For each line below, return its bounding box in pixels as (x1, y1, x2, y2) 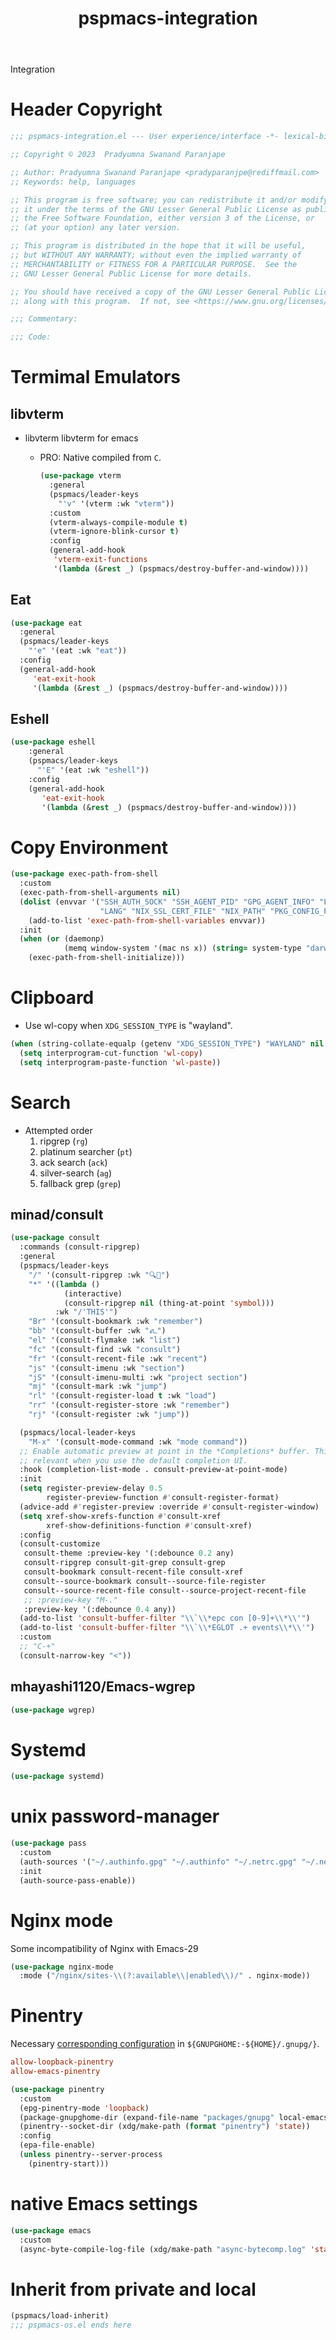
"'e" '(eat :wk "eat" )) (28, 646, 128, 656)
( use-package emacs (10, 2225, 92, 2236)
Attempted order (24, 1124, 93, 1136)
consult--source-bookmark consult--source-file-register (23, 1576, 267, 1586)
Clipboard (10, 987, 95, 1009)
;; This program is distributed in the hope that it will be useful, (10, 241, 307, 251)
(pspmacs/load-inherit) (10, 2311, 110, 2321)
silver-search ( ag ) (39, 1167, 113, 1179)
